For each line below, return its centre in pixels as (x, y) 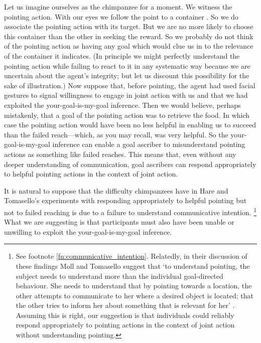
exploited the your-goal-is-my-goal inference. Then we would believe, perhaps (122, 105)
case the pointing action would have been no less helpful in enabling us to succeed (130, 125)
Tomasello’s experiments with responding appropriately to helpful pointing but (125, 200)
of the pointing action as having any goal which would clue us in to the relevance (129, 46)
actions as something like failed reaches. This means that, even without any (120, 154)
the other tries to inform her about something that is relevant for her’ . (125, 305)
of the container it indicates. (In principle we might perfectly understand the (122, 55)
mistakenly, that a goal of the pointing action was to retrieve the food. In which (127, 115)
